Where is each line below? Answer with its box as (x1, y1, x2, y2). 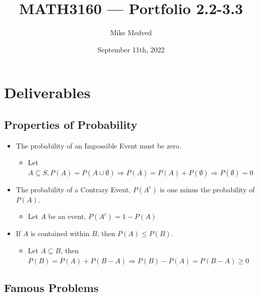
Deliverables (4, 82, 91, 103)
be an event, (48, 211, 86, 221)
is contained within (30, 228, 90, 239)
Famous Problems (4, 279, 99, 295)
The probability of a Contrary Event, (16, 184, 131, 194)
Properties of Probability (4, 116, 138, 132)
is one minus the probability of (160, 184, 255, 194)
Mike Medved (110, 27, 152, 38)
